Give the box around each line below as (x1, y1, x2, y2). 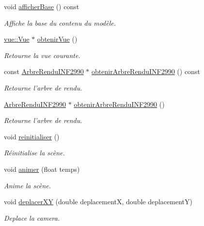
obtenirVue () (37, 34, 78, 44)
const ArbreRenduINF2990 (4, 66, 84, 76)
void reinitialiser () (4, 131, 60, 141)
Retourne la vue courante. (4, 50, 80, 60)
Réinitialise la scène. (4, 148, 65, 158)
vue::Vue (4, 34, 30, 44)
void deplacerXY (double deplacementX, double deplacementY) (4, 196, 192, 207)
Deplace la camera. (4, 212, 60, 223)
